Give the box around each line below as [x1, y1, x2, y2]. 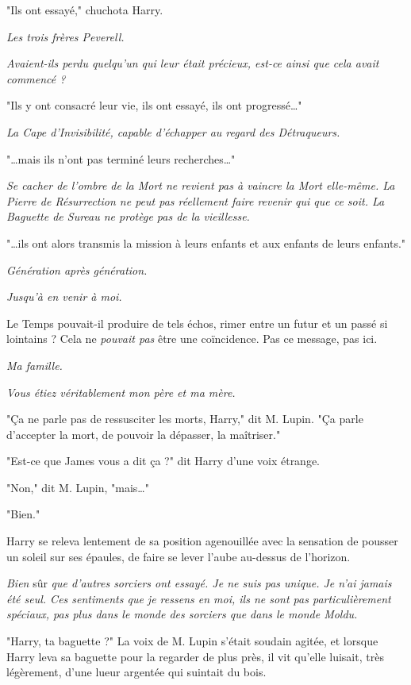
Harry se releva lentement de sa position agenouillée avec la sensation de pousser [6, 533, 398, 549]
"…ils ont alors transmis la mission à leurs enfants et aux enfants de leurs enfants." [6, 234, 406, 251]
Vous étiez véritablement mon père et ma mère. [6, 383, 236, 400]
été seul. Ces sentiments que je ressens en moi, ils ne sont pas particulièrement [6, 590, 391, 606]
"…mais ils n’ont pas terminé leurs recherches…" [6, 150, 236, 167]
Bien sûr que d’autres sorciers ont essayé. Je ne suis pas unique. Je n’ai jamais [6, 575, 392, 591]
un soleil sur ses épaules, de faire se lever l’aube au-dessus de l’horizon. [6, 548, 351, 564]
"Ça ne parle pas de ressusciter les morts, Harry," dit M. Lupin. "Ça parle [6, 410, 363, 427]
